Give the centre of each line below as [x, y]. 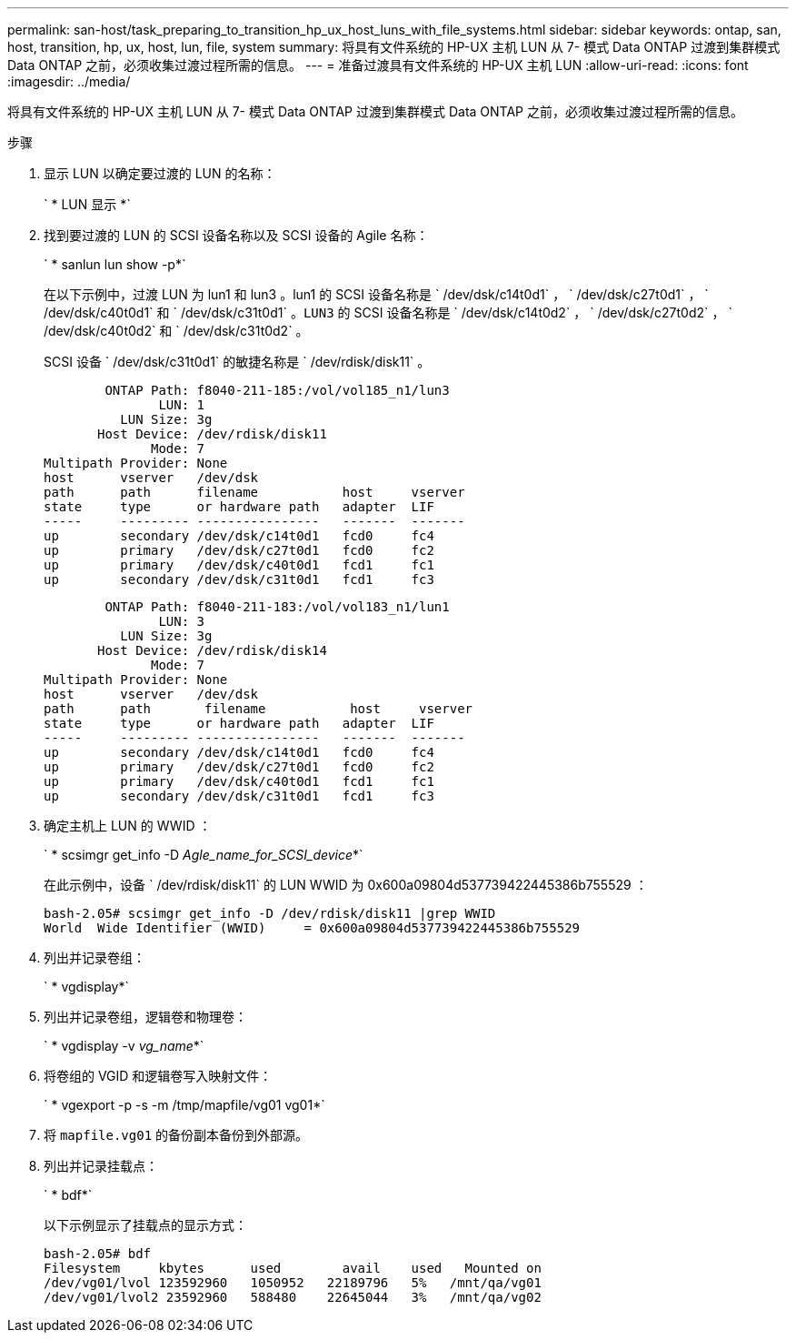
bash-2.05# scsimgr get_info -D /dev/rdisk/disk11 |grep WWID [270, 913]
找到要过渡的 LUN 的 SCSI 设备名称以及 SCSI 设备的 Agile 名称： [236, 235]
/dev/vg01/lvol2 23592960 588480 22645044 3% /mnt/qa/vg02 [293, 1297]
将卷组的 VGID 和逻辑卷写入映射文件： [158, 1076]
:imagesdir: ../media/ [69, 81]
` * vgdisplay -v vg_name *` [124, 1046]
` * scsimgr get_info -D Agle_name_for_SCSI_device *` [204, 855]
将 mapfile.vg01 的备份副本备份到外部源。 [176, 1135]
